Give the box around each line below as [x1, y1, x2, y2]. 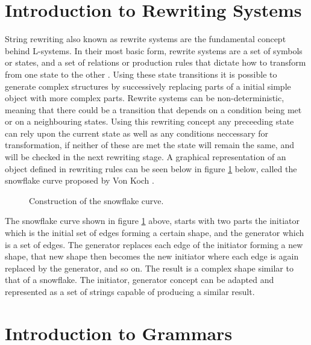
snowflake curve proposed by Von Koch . [5, 174, 154, 187]
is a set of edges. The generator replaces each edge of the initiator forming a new [5, 238, 303, 250]
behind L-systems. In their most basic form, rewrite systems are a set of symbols [5, 44, 303, 57]
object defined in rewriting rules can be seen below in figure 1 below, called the [5, 162, 297, 175]
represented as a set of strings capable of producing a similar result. [5, 285, 255, 297]
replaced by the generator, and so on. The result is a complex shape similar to [5, 261, 294, 274]
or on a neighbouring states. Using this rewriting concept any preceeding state [5, 115, 294, 128]
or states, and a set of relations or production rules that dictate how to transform [5, 56, 306, 69]
